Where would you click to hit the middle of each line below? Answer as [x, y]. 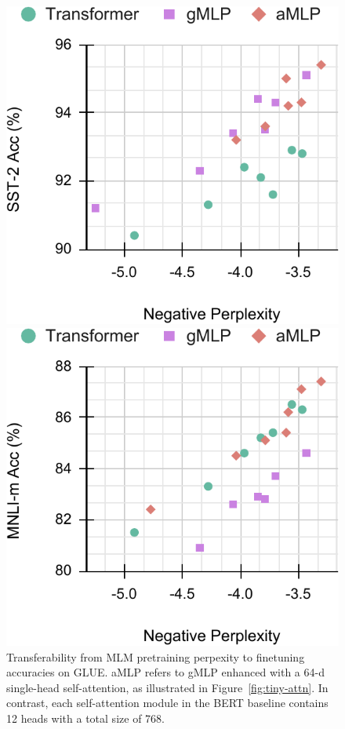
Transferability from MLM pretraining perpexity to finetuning [156, 656]
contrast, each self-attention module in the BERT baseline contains [167, 703]
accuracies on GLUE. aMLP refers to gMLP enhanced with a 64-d [165, 672]
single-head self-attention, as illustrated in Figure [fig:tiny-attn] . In [167, 687]
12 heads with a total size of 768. [85, 718]
